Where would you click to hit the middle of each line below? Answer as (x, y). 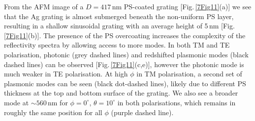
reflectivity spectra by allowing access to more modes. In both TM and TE (117, 45)
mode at (16, 102)
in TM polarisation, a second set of (189, 74)
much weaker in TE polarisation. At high (66, 74)
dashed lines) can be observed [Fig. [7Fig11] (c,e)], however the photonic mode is (124, 64)
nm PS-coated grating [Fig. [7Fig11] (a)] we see (182, 6)
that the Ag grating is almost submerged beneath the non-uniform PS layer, (119, 16)
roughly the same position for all (53, 112)
